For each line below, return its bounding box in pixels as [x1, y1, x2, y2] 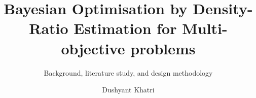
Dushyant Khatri [102, 84, 155, 95]
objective [61, 38, 125, 58]
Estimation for [74, 18, 177, 39]
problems [130, 38, 196, 58]
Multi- [182, 18, 228, 39]
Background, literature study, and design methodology [44, 67, 213, 78]
